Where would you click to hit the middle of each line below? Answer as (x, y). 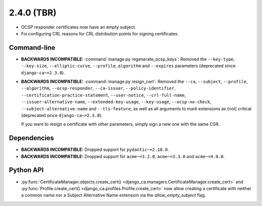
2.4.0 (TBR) (33, 13)
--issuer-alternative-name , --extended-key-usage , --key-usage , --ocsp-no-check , (116, 102)
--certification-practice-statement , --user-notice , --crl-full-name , (104, 95)
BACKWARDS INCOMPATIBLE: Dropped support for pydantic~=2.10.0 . (95, 149)
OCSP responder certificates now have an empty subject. (79, 27)
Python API (26, 170)
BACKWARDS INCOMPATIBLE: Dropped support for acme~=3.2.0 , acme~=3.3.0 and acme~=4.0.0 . (123, 156)
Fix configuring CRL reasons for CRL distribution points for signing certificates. (100, 33)
